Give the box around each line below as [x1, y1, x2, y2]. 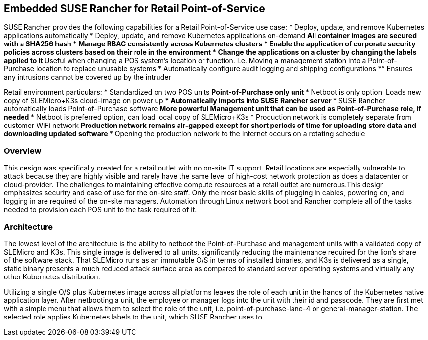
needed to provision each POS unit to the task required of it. [4, 205, 197, 214]
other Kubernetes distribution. [4, 272, 100, 281]
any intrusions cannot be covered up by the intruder [4, 73, 171, 82]
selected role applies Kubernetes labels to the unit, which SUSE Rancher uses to [4, 312, 262, 321]
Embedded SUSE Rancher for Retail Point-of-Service [4, 2, 265, 15]
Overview [4, 146, 42, 156]
